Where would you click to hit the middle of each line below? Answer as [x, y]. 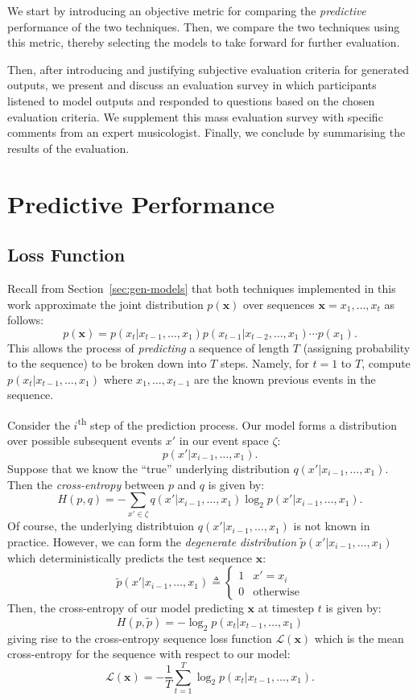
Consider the [39, 424]
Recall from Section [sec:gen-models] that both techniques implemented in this [202, 288]
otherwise [276, 592]
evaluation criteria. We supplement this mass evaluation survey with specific [195, 116]
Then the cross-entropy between [86, 484]
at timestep [286, 608]
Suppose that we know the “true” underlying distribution [149, 468]
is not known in [332, 526]
